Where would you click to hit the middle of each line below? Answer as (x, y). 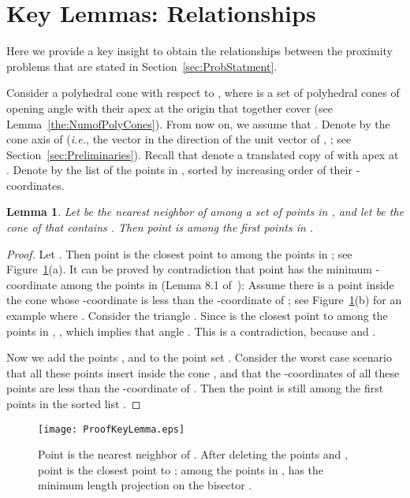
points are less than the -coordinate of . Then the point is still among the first (195, 388)
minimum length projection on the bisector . (145, 485)
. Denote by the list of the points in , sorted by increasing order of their (179, 170)
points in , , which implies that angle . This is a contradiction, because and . (191, 331)
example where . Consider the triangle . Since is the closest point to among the (197, 316)
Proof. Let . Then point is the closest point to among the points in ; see (179, 253)
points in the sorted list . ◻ (74, 403)
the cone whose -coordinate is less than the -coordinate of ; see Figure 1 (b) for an (204, 300)
